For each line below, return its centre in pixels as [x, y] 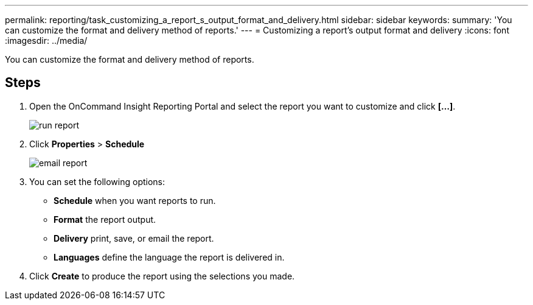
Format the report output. [105, 219]
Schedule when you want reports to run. [135, 200]
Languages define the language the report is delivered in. [169, 257]
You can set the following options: [97, 181]
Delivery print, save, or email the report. [134, 238]
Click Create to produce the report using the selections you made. [162, 276]
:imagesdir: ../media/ [46, 40]
